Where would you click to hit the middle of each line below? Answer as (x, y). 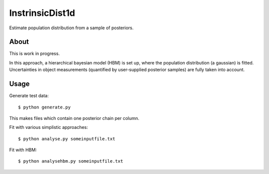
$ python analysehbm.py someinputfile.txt (71, 161)
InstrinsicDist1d (42, 13)
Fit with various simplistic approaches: (49, 127)
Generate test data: (29, 96)
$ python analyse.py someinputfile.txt (67, 139)
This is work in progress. (34, 54)
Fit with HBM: (23, 150)
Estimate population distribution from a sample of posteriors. (71, 28)
